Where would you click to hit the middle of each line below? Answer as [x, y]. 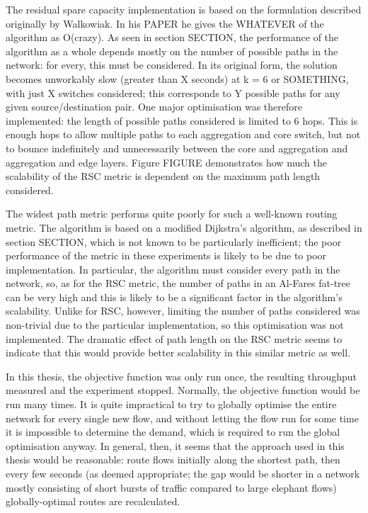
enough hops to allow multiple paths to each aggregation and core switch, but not [183, 134]
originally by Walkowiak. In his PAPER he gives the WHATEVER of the [165, 23]
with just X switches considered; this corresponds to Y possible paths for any [173, 92]
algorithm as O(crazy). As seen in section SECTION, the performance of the [172, 37]
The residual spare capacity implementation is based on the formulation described [184, 9]
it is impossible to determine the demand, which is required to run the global [173, 432]
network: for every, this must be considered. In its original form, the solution [172, 65]
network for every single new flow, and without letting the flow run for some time [182, 418]
